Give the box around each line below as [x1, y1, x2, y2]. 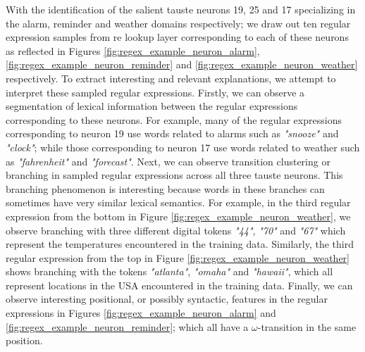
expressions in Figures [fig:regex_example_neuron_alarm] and [6, 306, 276, 320]
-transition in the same [257, 319, 357, 334]
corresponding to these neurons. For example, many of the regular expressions [6, 112, 342, 127]
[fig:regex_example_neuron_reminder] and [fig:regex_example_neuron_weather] [6, 57, 358, 72]
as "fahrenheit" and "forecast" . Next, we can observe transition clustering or [6, 153, 330, 168]
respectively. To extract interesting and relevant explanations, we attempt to [6, 70, 336, 85]
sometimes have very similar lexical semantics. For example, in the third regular [6, 195, 351, 210]
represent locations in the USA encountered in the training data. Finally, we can [6, 277, 353, 292]
